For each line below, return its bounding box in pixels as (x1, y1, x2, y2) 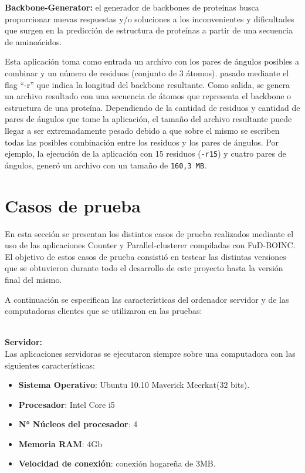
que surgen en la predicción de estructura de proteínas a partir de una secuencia (5, 24, 293, 36)
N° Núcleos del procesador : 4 (18, 418, 138, 430)
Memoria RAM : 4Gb (18, 437, 103, 450)
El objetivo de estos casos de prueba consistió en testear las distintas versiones (5, 250, 286, 262)
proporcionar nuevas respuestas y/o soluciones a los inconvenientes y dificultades (5, 12, 294, 25)
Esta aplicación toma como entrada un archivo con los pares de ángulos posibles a (5, 55, 300, 67)
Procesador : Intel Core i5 (18, 398, 115, 410)
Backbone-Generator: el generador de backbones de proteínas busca (5, 1, 259, 13)
